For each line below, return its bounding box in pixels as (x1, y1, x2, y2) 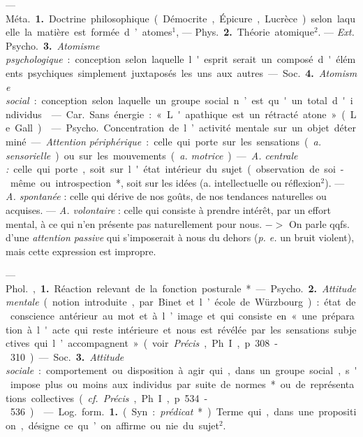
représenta (310, 377, 355, 392)
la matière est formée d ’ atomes (24, 24, 172, 39)
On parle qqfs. (288, 216, 350, 231)
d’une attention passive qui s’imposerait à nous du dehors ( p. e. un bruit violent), (6, 230, 355, 245)
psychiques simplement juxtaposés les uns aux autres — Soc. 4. (27, 65, 314, 80)
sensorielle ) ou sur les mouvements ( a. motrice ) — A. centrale (6, 148, 298, 162)
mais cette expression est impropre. (6, 243, 156, 258)
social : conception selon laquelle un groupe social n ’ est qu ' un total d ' (6, 93, 346, 108)
